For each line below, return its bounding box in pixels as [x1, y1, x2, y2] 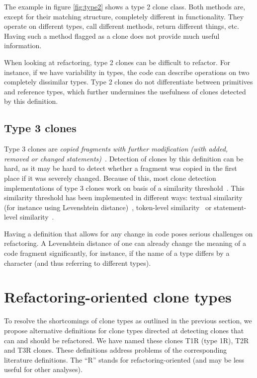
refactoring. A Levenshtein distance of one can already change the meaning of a [4, 238, 246, 248]
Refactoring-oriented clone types [4, 287, 232, 307]
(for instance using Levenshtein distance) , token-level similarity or [4, 202, 212, 212]
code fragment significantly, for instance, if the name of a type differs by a [4, 248, 230, 258]
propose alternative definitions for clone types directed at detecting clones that [4, 325, 244, 335]
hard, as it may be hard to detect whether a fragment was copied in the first [4, 163, 237, 173]
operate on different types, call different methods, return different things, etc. [4, 21, 239, 31]
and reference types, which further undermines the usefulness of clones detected [4, 86, 246, 96]
